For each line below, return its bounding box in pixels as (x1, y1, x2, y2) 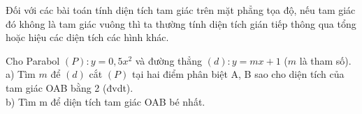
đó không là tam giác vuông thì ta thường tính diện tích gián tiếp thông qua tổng (6, 16, 356, 31)
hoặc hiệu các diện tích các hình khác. (6, 30, 169, 44)
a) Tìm (6, 67, 36, 81)
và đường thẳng (135, 53, 203, 67)
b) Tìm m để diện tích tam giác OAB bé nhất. (6, 94, 205, 108)
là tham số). (299, 53, 352, 67)
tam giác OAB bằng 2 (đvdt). (6, 80, 133, 95)
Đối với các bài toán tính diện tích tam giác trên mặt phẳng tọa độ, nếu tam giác (6, 3, 356, 17)
